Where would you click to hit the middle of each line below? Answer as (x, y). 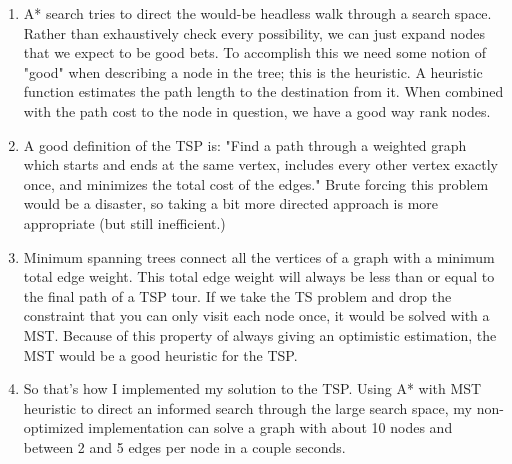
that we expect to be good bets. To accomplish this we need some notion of (255, 52)
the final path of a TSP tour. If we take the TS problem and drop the (237, 295)
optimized (53, 427)
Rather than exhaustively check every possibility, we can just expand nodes (254, 32)
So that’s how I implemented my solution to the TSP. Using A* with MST (252, 388)
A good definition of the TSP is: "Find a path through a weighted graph (245, 144)
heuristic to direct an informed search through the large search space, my (247, 407)
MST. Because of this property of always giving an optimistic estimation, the (260, 334)
